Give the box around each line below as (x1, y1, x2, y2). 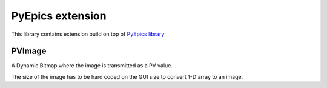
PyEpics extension (11, 9, 107, 22)
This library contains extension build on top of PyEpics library (11, 30, 165, 38)
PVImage (11, 46, 47, 56)
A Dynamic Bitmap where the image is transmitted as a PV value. (11, 62, 173, 69)
